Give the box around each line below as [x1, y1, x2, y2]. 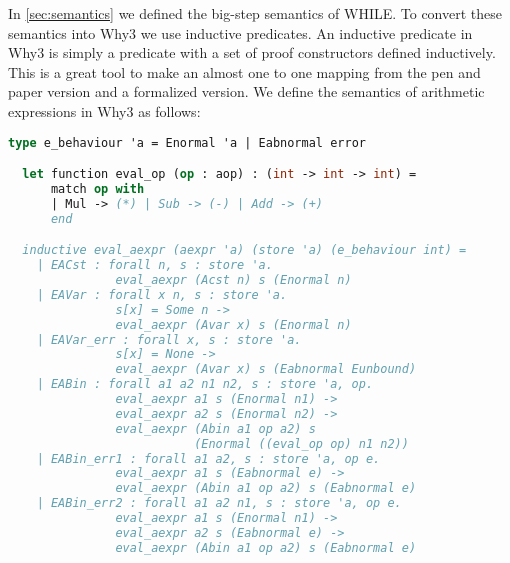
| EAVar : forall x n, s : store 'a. [36, 287, 288, 302]
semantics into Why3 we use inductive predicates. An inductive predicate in [8, 22, 473, 43]
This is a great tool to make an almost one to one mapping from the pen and [8, 61, 481, 82]
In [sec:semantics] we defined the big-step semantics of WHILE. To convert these [8, 3, 502, 23]
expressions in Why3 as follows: [8, 100, 201, 121]
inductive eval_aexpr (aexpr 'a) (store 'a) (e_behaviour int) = [22, 243, 467, 258]
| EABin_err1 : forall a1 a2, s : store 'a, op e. [36, 451, 381, 466]
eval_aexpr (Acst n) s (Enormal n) [115, 273, 352, 287]
